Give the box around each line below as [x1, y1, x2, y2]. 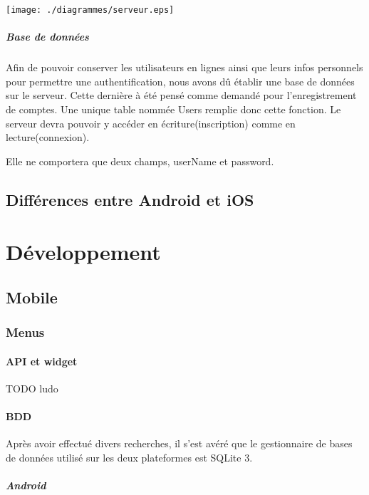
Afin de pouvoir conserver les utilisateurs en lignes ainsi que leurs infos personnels [6, 60, 363, 75]
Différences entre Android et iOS [6, 188, 254, 210]
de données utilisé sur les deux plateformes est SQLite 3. [6, 449, 253, 464]
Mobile [6, 286, 58, 308]
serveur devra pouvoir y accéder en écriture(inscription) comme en [6, 115, 296, 130]
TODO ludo [6, 380, 58, 395]
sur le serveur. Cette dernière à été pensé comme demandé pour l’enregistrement [6, 88, 357, 103]
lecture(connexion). [6, 130, 90, 145]
